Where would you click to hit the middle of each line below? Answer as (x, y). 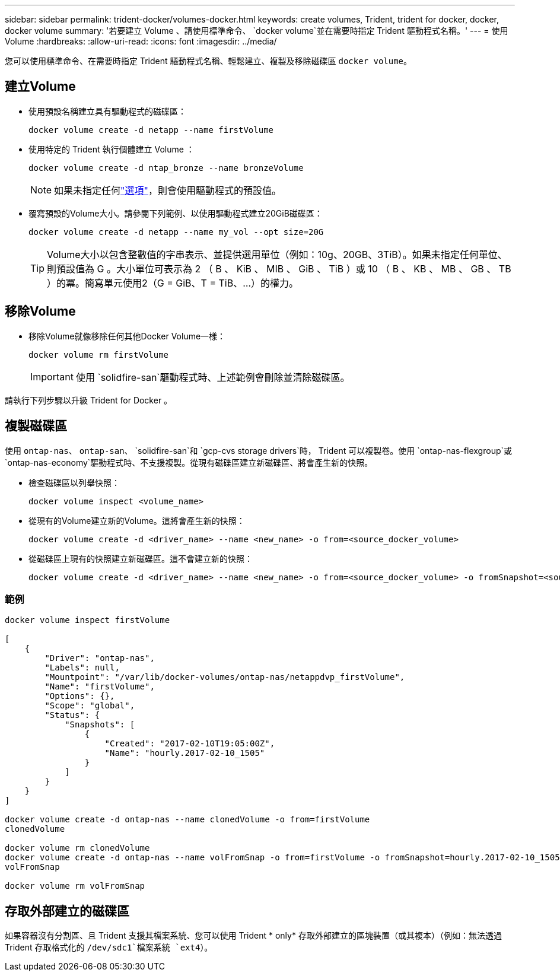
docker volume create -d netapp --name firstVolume (151, 130)
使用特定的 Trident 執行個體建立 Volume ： (112, 149)
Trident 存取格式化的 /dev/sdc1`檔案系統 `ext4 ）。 (109, 948)
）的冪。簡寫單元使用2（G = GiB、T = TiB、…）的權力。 (173, 283)
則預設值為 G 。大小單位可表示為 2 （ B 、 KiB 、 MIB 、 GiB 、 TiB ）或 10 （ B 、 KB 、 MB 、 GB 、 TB (279, 268)
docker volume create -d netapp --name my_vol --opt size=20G (176, 232)
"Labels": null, (82, 668)
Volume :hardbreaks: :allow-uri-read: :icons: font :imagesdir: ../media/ (141, 41)
